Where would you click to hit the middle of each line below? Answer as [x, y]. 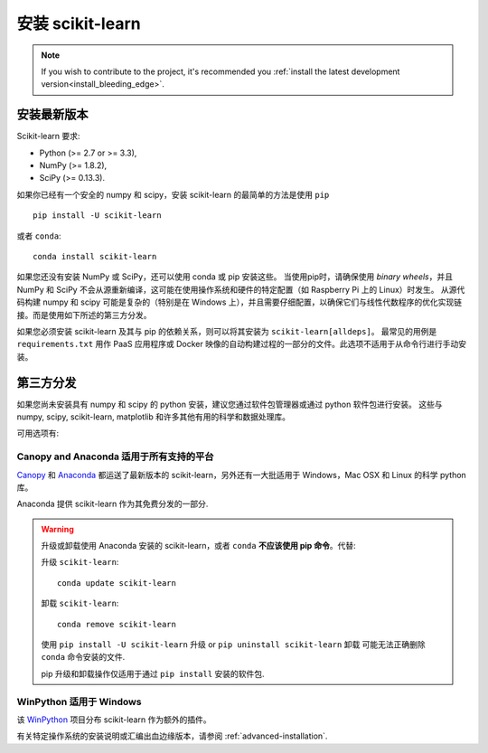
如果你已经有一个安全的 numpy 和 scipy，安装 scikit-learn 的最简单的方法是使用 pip [173, 194]
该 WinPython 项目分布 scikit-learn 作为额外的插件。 [114, 720]
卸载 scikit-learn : [80, 603]
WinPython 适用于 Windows [79, 701]
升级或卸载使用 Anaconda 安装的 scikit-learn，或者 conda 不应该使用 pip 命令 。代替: [198, 546]
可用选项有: [38, 433]
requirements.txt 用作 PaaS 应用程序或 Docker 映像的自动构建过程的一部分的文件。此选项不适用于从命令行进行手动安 [242, 344]
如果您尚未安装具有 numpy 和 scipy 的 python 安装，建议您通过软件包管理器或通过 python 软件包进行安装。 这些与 [230, 404]
